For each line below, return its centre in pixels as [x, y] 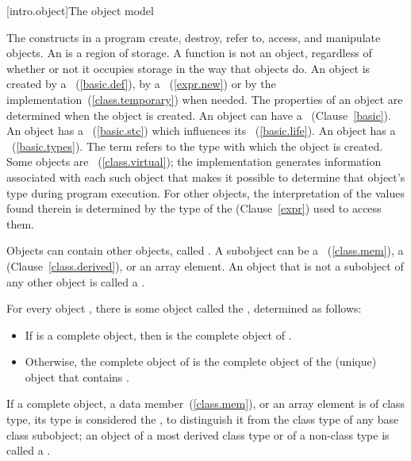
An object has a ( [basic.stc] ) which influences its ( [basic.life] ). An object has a [201, 131]
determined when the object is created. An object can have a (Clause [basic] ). [199, 115]
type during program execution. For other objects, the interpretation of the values [205, 192]
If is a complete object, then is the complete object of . [158, 334]
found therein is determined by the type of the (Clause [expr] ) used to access [194, 208]
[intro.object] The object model [80, 10]
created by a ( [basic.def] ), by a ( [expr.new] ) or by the [141, 84]
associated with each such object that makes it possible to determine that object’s [206, 177]
